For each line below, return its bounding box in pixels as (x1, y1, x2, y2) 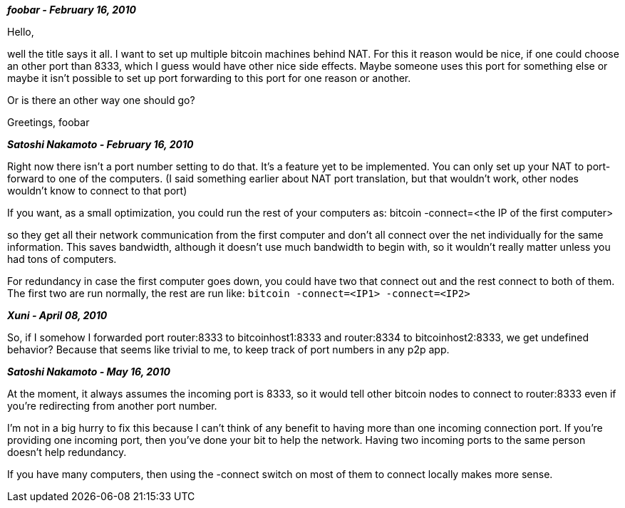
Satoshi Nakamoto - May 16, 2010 (7, 366, 170, 378)
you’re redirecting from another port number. (7, 400, 217, 412)
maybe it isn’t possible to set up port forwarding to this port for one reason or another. (7, 72, 411, 84)
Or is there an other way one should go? (7, 94, 195, 106)
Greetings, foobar (7, 116, 90, 128)
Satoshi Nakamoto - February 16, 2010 (7, 138, 194, 150)
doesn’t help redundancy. (7, 446, 127, 458)
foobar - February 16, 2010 (7, 4, 137, 16)
